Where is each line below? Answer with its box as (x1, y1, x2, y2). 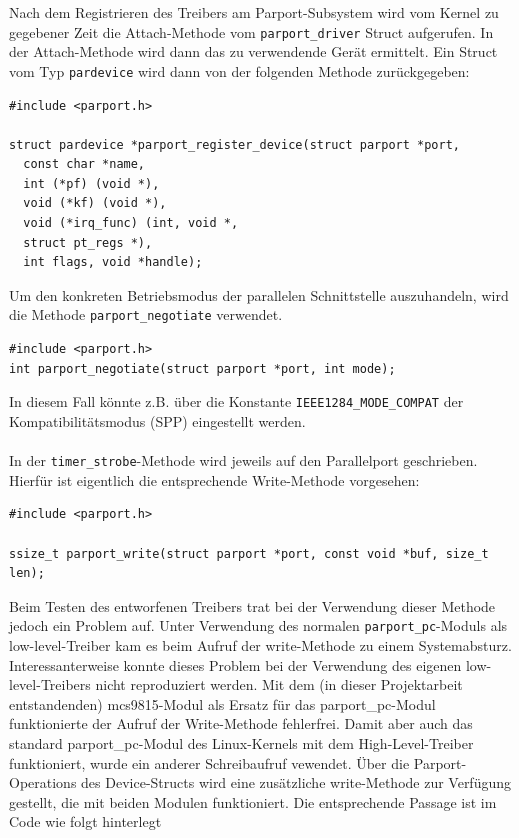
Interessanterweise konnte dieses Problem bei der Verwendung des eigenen (9, 654, 462, 675)
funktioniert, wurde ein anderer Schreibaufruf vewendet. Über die (9, 752, 410, 773)
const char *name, (23, 157, 146, 172)
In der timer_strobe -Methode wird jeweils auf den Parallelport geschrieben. (9, 450, 478, 471)
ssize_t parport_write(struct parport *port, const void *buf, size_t (9, 546, 489, 561)
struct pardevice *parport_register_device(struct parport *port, (9, 137, 461, 152)
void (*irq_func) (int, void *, (23, 216, 239, 231)
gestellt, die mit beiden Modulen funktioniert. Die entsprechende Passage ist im (9, 791, 497, 812)
